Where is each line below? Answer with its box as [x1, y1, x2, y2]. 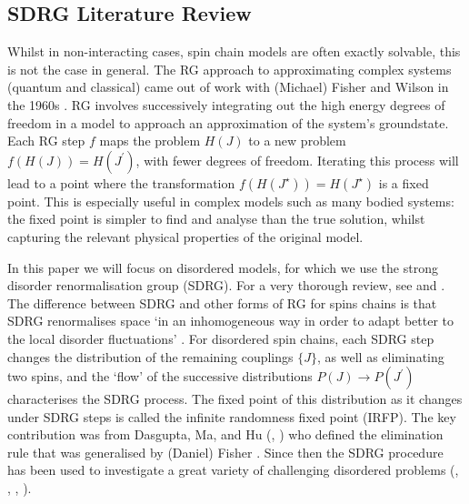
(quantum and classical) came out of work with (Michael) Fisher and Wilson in [7, 77, 449, 96]
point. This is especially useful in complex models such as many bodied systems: [7, 191, 454, 210]
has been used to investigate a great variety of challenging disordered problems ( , [7, 460, 459, 479]
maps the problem [99, 131, 201, 150]
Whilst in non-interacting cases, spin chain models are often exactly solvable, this [7, 42, 461, 61]
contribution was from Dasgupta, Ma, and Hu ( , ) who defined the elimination [7, 425, 444, 444]
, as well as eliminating [317, 347, 444, 366]
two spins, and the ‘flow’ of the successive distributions [7, 367, 313, 386]
